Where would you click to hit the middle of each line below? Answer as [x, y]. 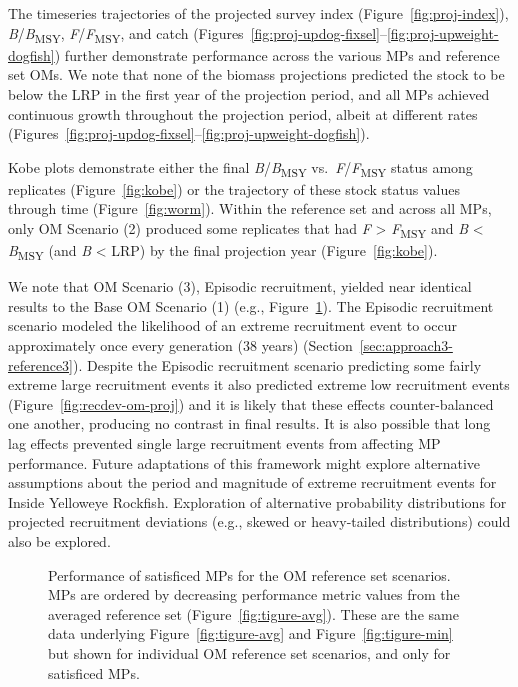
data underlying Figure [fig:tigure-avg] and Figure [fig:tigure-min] [250, 633]
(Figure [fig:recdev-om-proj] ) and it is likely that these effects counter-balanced [251, 403]
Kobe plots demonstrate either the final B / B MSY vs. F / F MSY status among [240, 168]
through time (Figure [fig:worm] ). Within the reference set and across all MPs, [250, 208]
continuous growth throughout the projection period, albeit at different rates [243, 113]
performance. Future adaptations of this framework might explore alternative [244, 462]
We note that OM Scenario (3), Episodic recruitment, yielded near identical [240, 286]
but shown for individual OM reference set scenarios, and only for [249, 652]
